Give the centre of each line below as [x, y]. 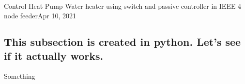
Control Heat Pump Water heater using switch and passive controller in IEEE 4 [123, 6]
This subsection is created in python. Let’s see [122, 41]
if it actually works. [54, 55]
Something [20, 76]
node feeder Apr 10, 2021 [40, 15]
